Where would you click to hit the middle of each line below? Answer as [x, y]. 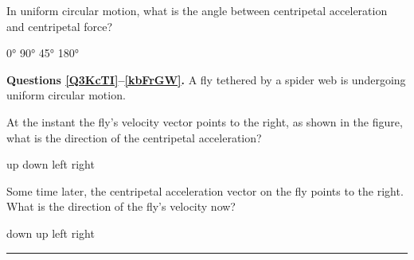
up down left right [51, 164]
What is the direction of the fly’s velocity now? [121, 206]
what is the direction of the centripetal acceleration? [134, 137]
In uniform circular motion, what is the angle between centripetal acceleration [197, 10]
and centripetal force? [60, 26]
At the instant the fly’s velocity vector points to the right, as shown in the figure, [205, 121]
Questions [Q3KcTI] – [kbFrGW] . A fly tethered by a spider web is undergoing [206, 79]
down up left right [51, 233]
